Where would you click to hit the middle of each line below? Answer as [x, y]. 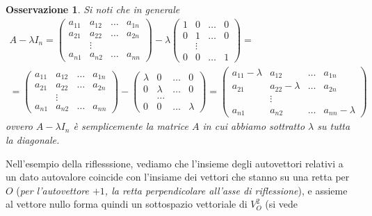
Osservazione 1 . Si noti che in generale [93, 9]
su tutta [334, 126]
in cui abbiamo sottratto [254, 126]
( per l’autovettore [52, 190]
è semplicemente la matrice [131, 126]
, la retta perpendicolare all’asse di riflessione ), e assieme [226, 190]
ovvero [19, 126]
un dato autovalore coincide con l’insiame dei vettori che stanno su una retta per [178, 177]
